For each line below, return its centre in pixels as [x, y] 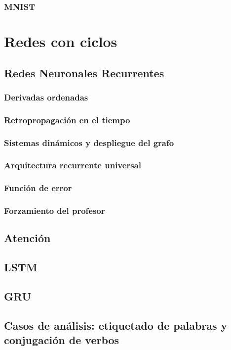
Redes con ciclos [61, 41]
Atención [27, 238]
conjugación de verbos [62, 340]
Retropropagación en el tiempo [67, 120]
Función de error [38, 188]
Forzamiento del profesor [55, 211]
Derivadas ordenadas [46, 97]
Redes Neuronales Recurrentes [84, 73]
